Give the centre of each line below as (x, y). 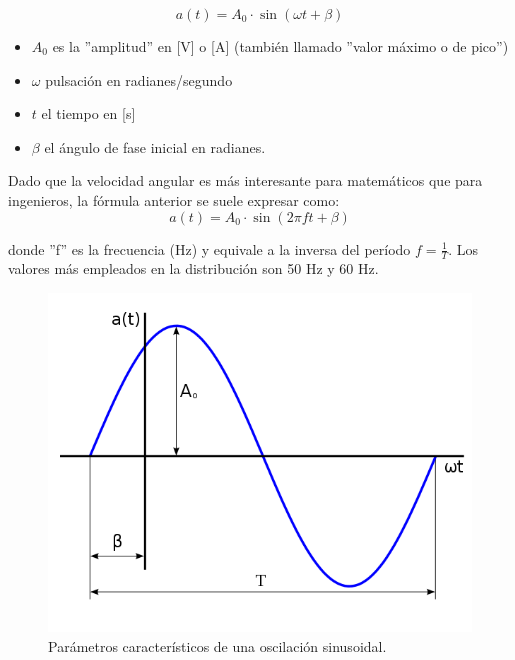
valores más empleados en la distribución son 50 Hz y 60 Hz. (193, 268)
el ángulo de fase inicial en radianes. (155, 146)
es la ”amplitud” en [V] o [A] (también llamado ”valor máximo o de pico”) (280, 46)
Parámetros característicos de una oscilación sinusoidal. (217, 645)
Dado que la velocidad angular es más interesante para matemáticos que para (245, 180)
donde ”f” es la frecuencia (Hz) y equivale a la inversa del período (209, 248)
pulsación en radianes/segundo (139, 79)
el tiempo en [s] (88, 113)
